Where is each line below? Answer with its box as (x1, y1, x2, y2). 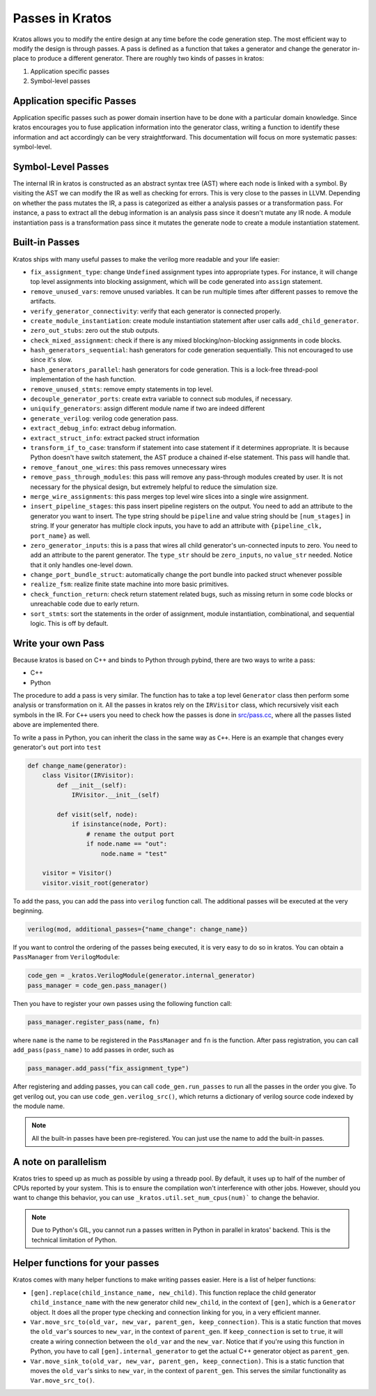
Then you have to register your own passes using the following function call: (13, 999, 233, 1007)
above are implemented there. (13, 721, 100, 729)
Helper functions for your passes (13, 1257, 159, 1269)
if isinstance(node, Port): (71, 820, 167, 828)
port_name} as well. (30, 531, 91, 540)
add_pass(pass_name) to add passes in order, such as (13, 1046, 174, 1054)
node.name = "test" (101, 850, 167, 857)
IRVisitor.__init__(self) (71, 791, 160, 799)
